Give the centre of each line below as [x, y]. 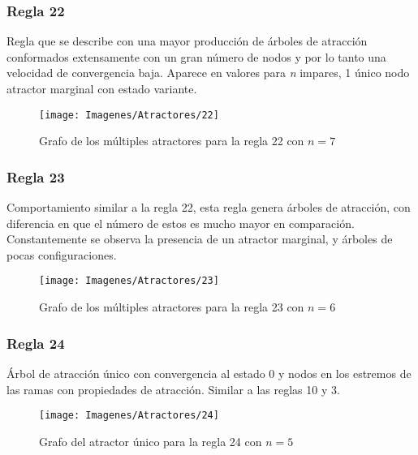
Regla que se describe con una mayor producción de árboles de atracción [187, 41]
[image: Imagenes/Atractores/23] [129, 281]
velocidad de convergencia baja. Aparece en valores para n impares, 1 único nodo [208, 73]
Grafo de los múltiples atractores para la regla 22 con [172, 141]
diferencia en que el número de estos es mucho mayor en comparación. [181, 223]
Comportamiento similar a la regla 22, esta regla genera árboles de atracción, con [209, 207]
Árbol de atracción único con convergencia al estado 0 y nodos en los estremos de [209, 373]
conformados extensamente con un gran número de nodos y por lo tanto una [196, 56]
